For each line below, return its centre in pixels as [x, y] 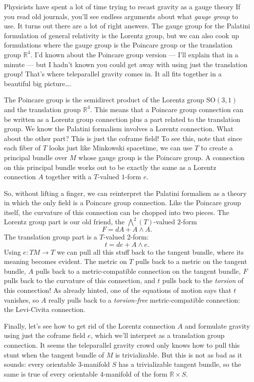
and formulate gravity [217, 325]
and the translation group [42, 109]
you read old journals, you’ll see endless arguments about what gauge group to [121, 16]
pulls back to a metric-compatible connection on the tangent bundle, [138, 271]
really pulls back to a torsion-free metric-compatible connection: [144, 299]
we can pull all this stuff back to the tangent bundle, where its [150, 251]
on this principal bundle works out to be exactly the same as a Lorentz [110, 167]
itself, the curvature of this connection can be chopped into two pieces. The [117, 212]
